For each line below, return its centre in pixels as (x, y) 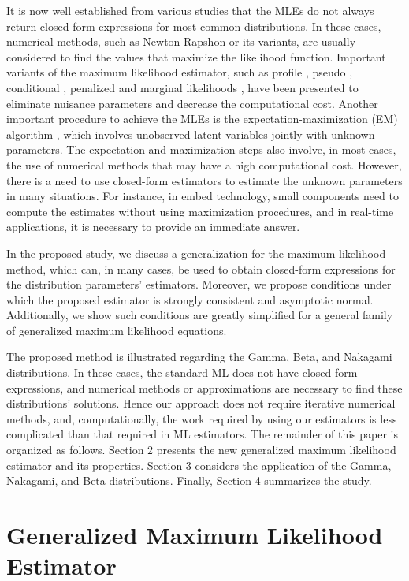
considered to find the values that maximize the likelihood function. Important (196, 56)
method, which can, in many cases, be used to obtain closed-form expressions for (201, 268)
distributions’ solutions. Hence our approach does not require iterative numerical (201, 403)
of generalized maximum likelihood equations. (117, 330)
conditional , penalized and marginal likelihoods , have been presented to (182, 87)
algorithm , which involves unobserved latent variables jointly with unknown (191, 134)
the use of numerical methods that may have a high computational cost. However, (204, 164)
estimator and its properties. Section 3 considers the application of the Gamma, (199, 465)
